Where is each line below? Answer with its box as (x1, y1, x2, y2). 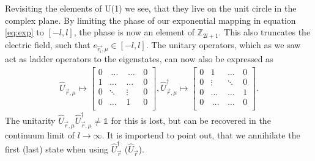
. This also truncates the (218, 26, 311, 38)
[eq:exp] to (5, 26, 44, 38)
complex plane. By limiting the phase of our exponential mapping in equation (5, 13, 296, 26)
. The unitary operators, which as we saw (146, 38, 301, 51)
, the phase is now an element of (73, 26, 195, 38)
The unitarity (5, 113, 56, 126)
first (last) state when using (5, 142, 109, 155)
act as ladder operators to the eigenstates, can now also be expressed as (5, 52, 273, 65)
